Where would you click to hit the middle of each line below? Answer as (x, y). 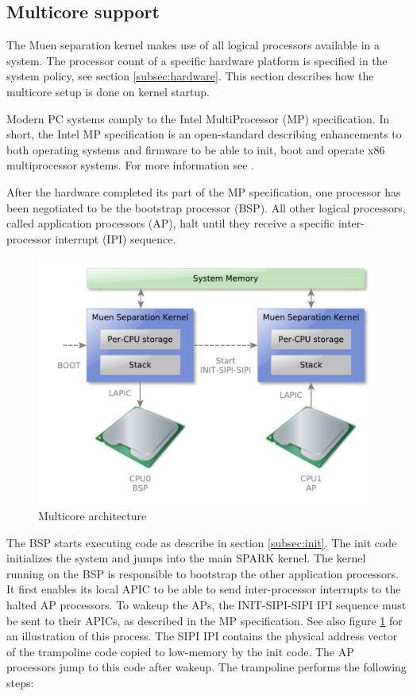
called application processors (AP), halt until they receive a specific (171, 223)
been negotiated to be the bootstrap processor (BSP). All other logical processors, (206, 207)
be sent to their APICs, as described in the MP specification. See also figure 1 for (205, 620)
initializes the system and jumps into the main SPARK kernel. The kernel (186, 558)
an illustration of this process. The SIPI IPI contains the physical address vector (202, 636)
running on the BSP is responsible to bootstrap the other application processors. (203, 573)
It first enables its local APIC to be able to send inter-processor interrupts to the (204, 589)
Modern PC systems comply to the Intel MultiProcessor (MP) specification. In (198, 118)
